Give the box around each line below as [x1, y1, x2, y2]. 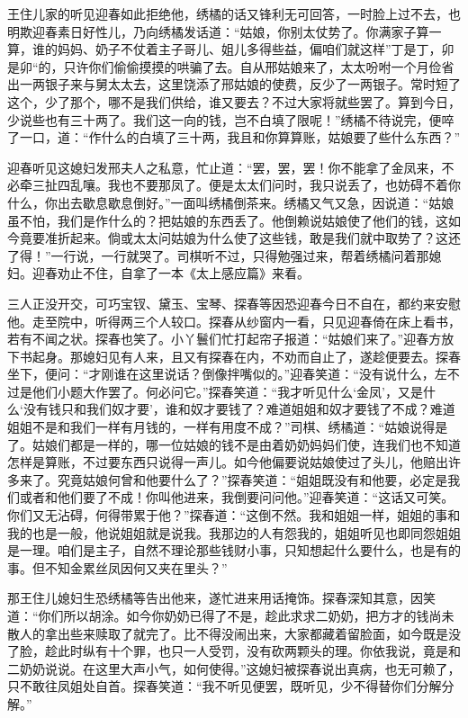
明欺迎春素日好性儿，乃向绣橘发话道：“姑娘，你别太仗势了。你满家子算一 [7, 22, 442, 40]
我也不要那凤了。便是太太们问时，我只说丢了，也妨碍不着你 [107, 175, 461, 194]
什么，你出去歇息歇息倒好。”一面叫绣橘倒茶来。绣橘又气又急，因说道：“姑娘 [7, 193, 454, 211]
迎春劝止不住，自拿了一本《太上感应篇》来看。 [31, 264, 310, 283]
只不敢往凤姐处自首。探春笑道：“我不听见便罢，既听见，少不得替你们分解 [7, 677, 442, 696]
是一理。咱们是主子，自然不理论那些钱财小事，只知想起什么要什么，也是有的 [7, 541, 461, 560]
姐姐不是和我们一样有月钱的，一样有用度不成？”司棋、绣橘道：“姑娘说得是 [7, 417, 448, 436]
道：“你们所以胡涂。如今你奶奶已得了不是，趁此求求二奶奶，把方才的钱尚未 [7, 606, 454, 624]
